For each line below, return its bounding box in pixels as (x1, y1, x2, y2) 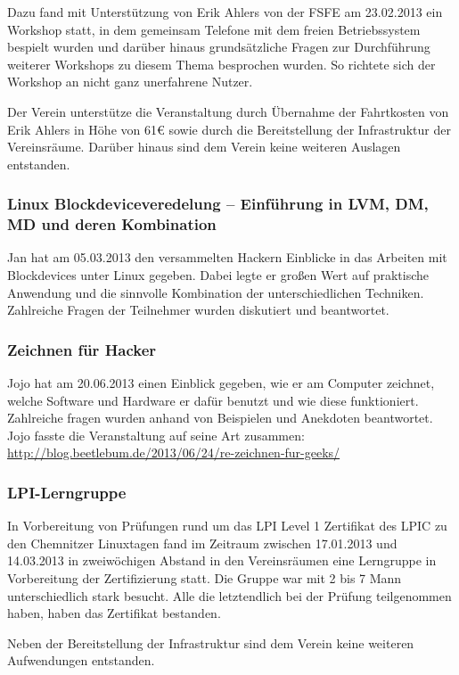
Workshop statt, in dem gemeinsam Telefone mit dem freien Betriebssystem (7, 20, 421, 38)
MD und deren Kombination (7, 213, 217, 235)
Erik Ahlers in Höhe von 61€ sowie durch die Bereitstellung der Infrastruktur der (7, 119, 451, 138)
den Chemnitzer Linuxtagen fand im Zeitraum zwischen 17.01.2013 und (7, 533, 398, 552)
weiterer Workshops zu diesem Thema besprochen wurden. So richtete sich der (7, 54, 436, 73)
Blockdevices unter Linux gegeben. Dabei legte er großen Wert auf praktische (7, 266, 430, 284)
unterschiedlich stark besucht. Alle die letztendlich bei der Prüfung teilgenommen (7, 586, 452, 605)
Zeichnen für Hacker (7, 338, 157, 360)
